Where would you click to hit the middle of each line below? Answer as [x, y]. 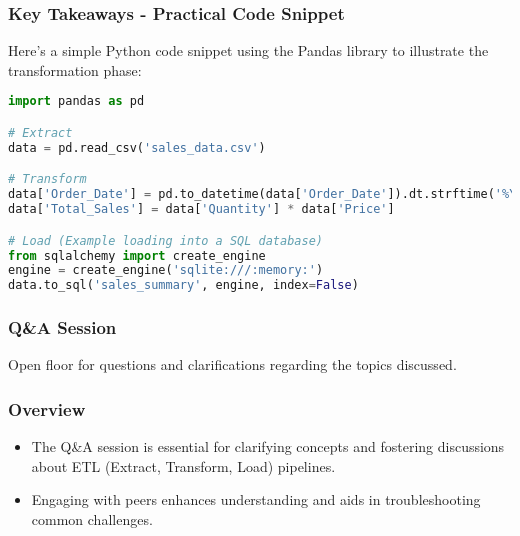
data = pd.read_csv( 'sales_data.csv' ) [137, 147]
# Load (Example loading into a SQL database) [165, 240]
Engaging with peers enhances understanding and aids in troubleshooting [256, 499]
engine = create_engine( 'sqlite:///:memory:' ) [166, 270]
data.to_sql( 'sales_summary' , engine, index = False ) [183, 285]
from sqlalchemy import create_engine [137, 255]
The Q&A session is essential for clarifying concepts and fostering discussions [268, 446]
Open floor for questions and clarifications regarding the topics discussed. [232, 364]
